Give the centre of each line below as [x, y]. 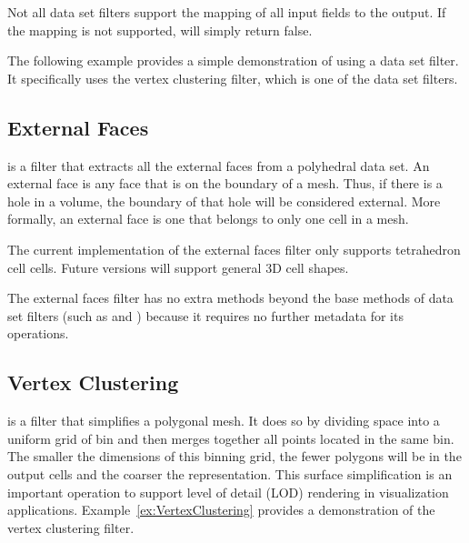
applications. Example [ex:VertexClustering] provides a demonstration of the [221, 510]
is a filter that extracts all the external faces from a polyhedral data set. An [219, 165]
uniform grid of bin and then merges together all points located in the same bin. [231, 438]
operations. [38, 333]
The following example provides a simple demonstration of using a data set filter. [233, 60]
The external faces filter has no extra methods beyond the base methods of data [230, 298]
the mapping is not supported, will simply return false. [160, 30]
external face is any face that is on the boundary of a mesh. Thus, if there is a [225, 183]
